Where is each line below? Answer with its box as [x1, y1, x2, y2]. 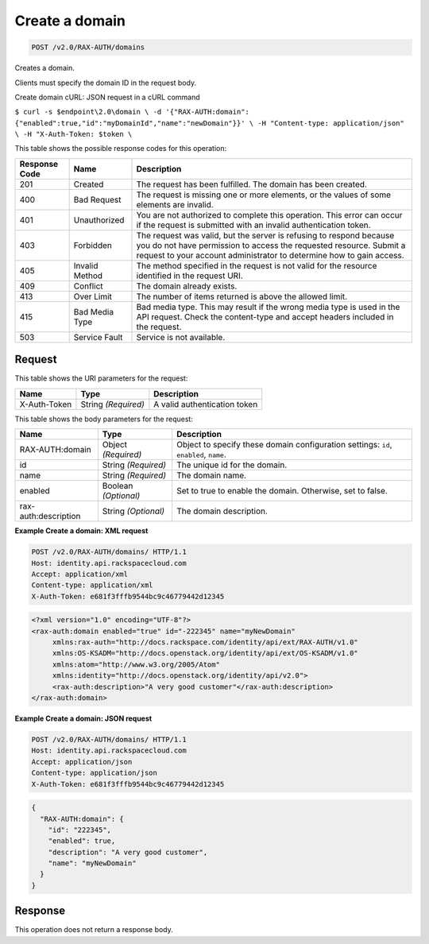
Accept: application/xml [31, 569, 129, 578]
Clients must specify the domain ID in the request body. [14, 78, 197, 87]
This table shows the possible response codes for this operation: [14, 144, 227, 153]
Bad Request [73, 194, 122, 205]
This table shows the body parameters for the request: [14, 414, 194, 424]
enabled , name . [176, 449, 226, 460]
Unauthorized [73, 215, 125, 226]
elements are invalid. [136, 199, 214, 210]
